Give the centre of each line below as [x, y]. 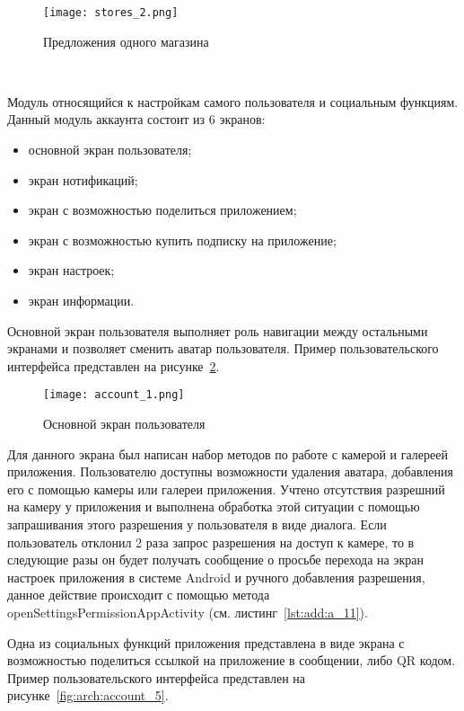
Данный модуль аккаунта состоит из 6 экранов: [136, 119]
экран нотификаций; [83, 179]
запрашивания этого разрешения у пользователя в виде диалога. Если [197, 524]
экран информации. [81, 300]
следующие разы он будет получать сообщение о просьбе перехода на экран [215, 560]
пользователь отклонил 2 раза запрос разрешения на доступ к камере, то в [211, 542]
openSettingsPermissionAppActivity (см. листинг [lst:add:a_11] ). [188, 612]
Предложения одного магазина [126, 41]
